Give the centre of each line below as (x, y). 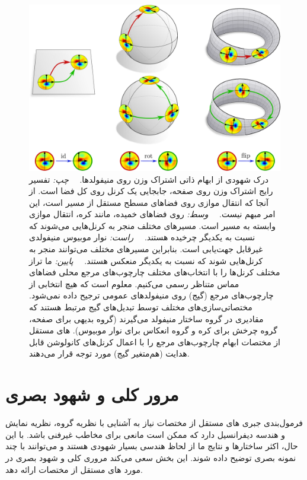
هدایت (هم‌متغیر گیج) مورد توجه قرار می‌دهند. (109, 353)
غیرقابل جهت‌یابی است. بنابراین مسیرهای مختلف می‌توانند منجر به (146, 249)
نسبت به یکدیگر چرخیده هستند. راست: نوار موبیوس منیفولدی (142, 237)
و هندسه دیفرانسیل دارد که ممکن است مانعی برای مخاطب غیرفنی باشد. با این (145, 434)
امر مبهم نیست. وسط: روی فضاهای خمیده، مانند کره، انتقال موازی (152, 214)
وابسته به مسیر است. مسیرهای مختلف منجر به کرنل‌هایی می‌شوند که (152, 225)
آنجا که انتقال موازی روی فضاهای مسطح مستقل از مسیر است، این (149, 202)
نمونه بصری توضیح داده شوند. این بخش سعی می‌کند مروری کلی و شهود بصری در (151, 457)
